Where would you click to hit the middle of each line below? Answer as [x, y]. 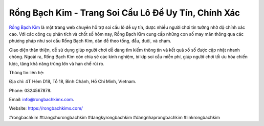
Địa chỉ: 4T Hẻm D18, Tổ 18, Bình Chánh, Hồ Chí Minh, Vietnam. [73, 82]
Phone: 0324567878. [30, 90]
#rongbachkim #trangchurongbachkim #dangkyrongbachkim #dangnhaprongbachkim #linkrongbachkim [114, 117]
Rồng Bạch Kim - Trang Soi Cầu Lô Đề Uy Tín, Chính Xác [125, 13]
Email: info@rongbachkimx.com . [42, 100]
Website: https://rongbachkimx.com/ [46, 108]
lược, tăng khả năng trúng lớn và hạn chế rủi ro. [57, 63]
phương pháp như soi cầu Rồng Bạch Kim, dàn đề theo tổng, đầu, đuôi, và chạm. [90, 41]
